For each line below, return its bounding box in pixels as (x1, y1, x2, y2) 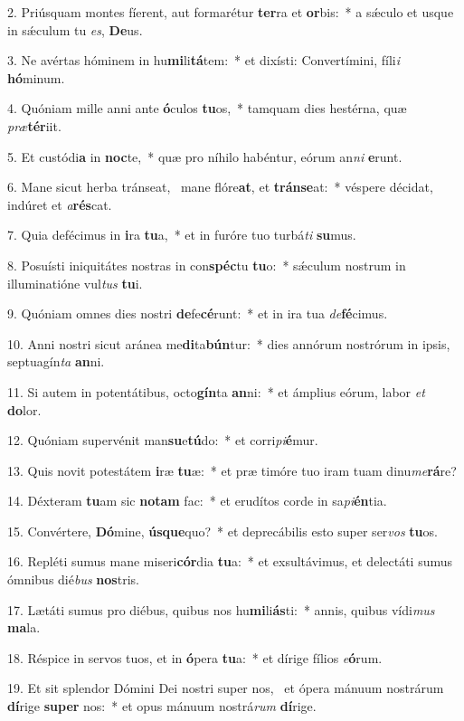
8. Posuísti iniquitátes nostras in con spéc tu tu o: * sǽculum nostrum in (7, 255, 406, 274)
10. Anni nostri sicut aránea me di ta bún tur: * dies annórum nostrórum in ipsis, (7, 334, 450, 353)
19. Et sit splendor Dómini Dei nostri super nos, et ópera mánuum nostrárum (7, 678, 444, 697)
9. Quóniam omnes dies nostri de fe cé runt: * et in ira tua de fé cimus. (7, 304, 388, 323)
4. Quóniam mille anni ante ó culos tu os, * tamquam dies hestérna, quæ (7, 99, 407, 118)
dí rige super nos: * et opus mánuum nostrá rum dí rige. (7, 697, 317, 716)
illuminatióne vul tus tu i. (7, 273, 143, 292)
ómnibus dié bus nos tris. (7, 570, 139, 589)
